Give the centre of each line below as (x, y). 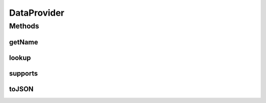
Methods (24, 26)
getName (24, 42)
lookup (20, 58)
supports (23, 73)
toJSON (21, 89)
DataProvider (37, 13)
